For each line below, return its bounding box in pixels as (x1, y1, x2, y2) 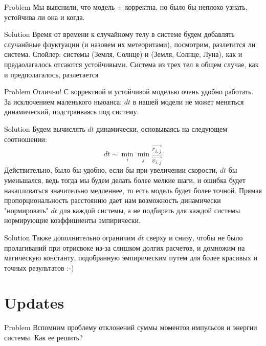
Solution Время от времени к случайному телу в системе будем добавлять (4, 29, 235, 39)
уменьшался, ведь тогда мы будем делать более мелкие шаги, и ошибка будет (4, 174, 246, 185)
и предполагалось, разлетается (4, 69, 99, 79)
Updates (4, 292, 64, 313)
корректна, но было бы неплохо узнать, (125, 2, 248, 12)
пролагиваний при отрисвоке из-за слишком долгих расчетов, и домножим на (4, 242, 245, 253)
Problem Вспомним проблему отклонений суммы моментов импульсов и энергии (4, 322, 257, 333)
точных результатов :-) (4, 262, 74, 273)
